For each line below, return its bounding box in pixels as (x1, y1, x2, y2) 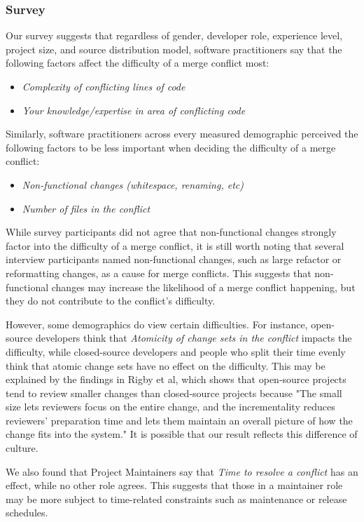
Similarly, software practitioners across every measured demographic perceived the (6, 126, 358, 141)
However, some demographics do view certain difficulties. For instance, (6, 316, 308, 331)
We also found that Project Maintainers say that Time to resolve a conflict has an (6, 464, 358, 479)
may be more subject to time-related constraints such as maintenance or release (6, 491, 347, 506)
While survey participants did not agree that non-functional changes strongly (6, 225, 337, 239)
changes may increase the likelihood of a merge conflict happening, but (51, 279, 356, 294)
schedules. (6, 505, 48, 520)
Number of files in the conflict (22, 201, 150, 215)
